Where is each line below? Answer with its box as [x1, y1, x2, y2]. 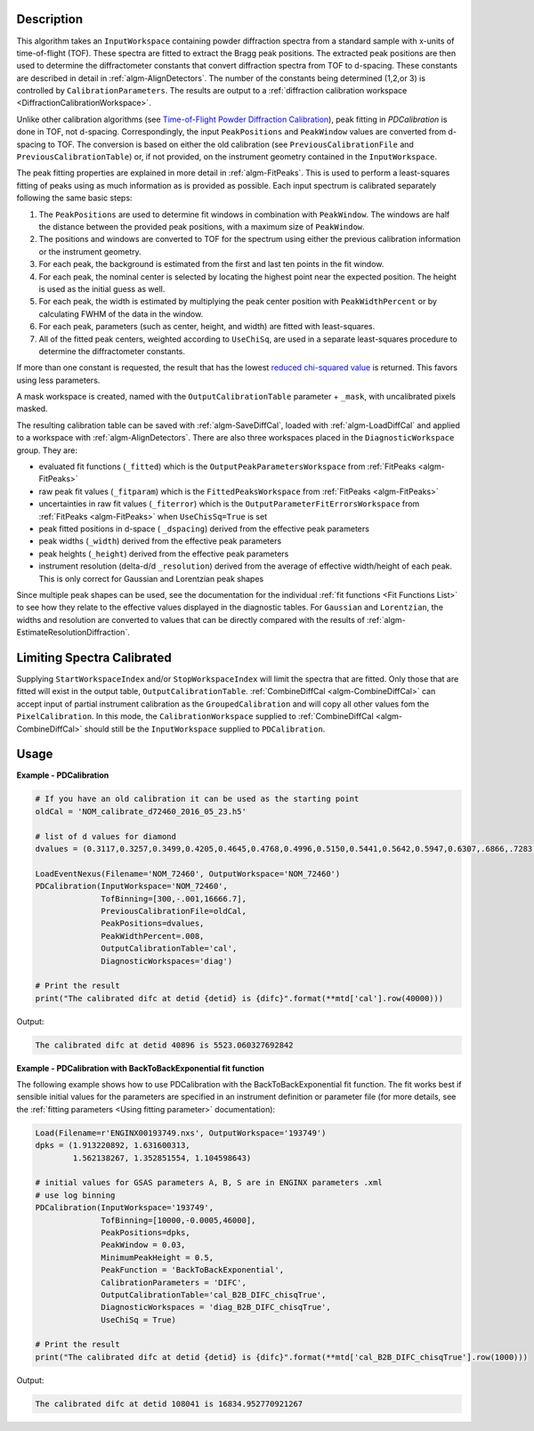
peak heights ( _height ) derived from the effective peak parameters [38, 548, 289, 559]
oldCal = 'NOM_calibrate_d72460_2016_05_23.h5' [35, 806, 247, 816]
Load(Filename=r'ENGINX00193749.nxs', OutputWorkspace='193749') [35, 1128, 327, 1138]
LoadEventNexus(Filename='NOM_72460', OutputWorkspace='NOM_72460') [35, 869, 341, 878]
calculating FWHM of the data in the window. [38, 308, 204, 319]
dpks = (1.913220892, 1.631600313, [35, 1140, 190, 1151]
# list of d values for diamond [35, 831, 177, 841]
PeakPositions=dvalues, [101, 918, 205, 929]
